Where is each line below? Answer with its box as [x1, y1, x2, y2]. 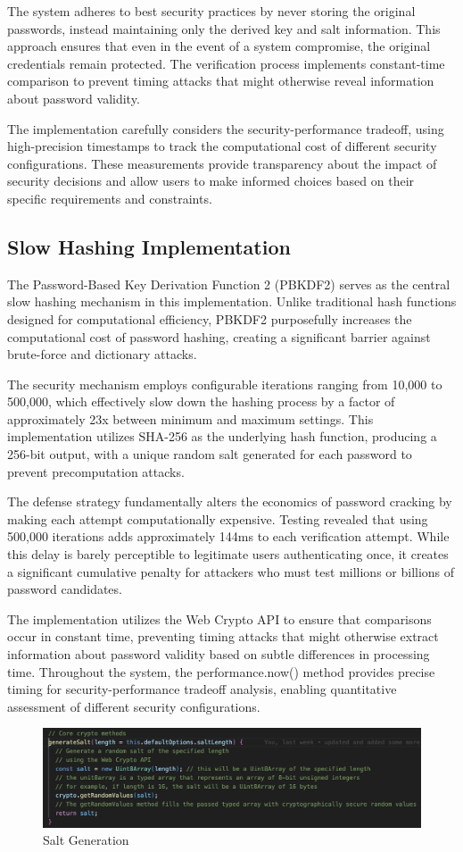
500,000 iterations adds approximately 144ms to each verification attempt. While [7, 527, 450, 546]
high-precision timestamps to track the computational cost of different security [7, 137, 437, 155]
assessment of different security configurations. [7, 697, 260, 715]
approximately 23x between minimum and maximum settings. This [7, 409, 374, 428]
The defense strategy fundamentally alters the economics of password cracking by [7, 492, 452, 511]
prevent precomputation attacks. [7, 462, 185, 480]
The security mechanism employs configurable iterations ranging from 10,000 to [7, 374, 442, 393]
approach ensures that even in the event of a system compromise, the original [7, 37, 431, 55]
